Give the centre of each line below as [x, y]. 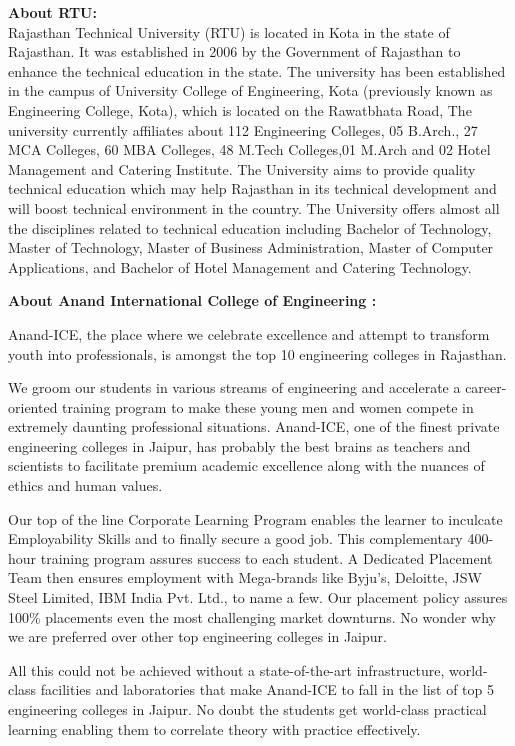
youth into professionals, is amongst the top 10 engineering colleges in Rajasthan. [257, 353]
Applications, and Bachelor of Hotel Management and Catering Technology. [240, 266]
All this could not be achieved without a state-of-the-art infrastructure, [226, 669]
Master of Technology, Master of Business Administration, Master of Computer [251, 247]
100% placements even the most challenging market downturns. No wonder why [252, 616]
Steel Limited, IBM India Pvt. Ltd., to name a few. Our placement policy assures [258, 597]
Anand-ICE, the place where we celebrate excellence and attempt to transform [249, 333]
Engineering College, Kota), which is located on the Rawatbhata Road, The [240, 109]
